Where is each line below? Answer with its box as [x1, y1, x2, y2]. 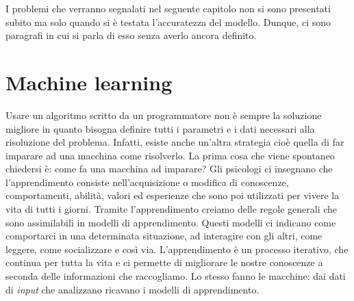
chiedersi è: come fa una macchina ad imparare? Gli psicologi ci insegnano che [5, 161, 333, 176]
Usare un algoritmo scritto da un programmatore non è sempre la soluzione [5, 107, 322, 122]
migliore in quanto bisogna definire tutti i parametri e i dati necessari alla [5, 121, 315, 135]
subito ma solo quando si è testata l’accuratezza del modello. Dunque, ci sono [5, 14, 331, 29]
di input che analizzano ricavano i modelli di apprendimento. [5, 282, 260, 296]
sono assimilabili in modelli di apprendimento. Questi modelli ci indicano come [5, 215, 336, 229]
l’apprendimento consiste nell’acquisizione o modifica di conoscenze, [5, 174, 289, 189]
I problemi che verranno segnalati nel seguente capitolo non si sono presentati [5, 1, 331, 15]
